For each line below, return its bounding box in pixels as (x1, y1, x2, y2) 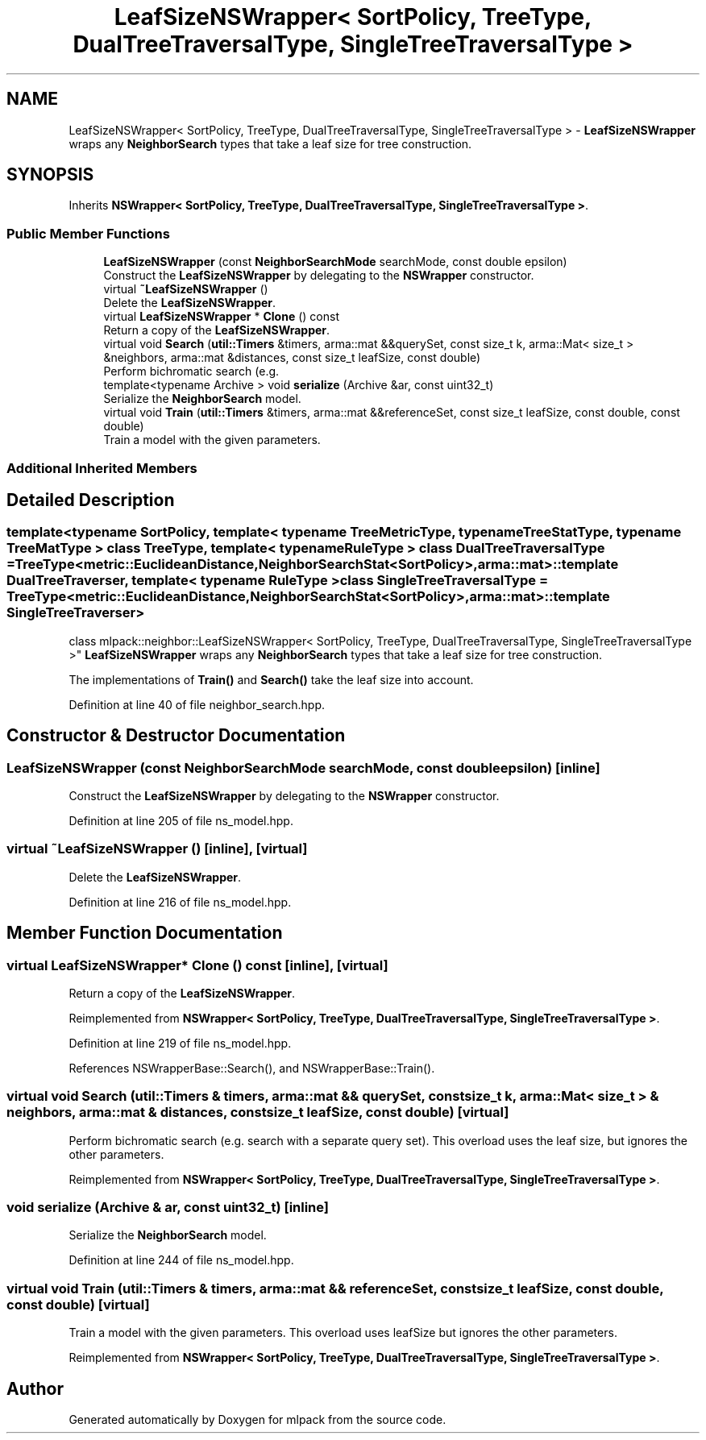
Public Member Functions (6, 225, 170, 242)
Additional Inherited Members (6, 459, 197, 476)
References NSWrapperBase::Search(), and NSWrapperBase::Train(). (69, 1060, 435, 1075)
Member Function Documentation (6, 923, 283, 944)
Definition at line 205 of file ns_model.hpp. (69, 814, 293, 828)
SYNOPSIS (6, 164, 94, 185)
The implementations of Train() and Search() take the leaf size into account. (69, 672, 474, 687)
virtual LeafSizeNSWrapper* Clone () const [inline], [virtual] (6, 957, 388, 973)
